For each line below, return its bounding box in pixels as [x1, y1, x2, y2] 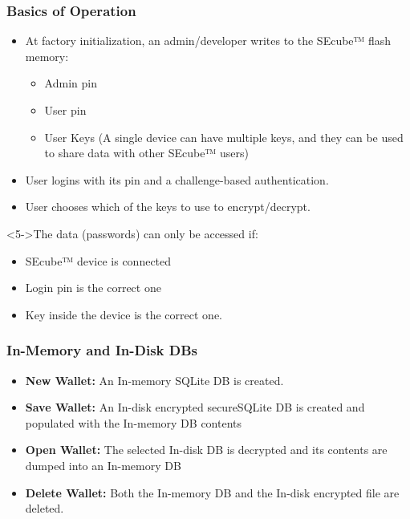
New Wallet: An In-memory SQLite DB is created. [25, 371, 284, 388]
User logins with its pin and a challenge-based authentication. [25, 171, 329, 188]
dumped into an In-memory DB [25, 456, 181, 473]
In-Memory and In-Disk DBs [6, 340, 198, 360]
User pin [44, 102, 87, 118]
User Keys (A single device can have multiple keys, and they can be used [44, 128, 404, 145]
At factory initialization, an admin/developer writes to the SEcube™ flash [25, 32, 392, 49]
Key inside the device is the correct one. [25, 306, 222, 322]
